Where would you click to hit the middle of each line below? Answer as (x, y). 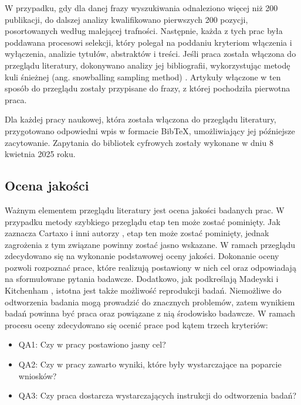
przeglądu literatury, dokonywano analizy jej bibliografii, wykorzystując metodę (148, 65)
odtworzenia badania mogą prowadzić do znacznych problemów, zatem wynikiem (150, 302)
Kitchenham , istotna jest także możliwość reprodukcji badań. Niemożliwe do (143, 290)
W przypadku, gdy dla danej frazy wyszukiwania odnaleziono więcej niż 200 (141, 8)
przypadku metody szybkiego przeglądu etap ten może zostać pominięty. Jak (143, 221)
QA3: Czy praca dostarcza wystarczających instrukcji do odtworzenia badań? (158, 395)
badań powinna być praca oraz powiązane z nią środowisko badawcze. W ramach (150, 313)
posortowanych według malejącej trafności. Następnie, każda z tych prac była (144, 31)
